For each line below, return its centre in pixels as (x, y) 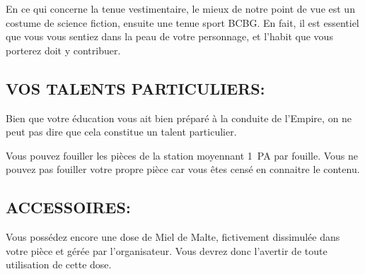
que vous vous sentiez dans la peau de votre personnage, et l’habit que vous (169, 36)
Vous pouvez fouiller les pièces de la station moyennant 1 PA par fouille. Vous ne (182, 155)
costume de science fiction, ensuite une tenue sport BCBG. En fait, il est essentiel (182, 22)
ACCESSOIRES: (68, 207)
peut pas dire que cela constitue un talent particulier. (121, 132)
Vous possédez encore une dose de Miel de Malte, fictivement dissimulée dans (173, 237)
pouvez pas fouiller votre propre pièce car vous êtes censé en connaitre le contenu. (183, 169)
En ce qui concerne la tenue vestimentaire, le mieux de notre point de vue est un (180, 8)
